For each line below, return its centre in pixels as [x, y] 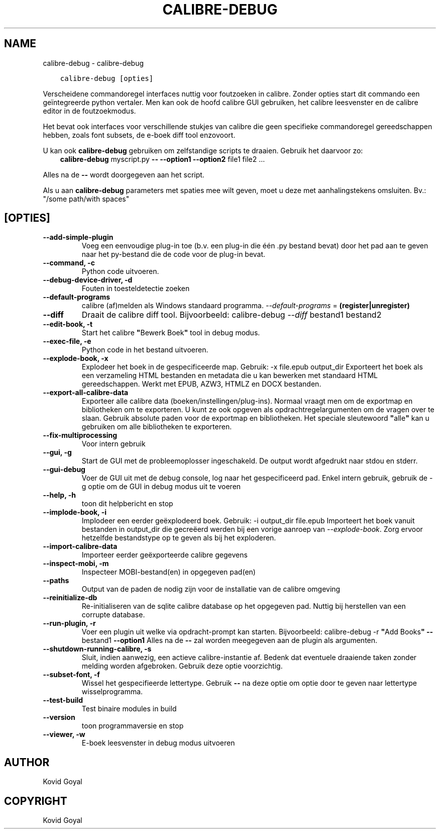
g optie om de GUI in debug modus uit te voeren [161, 487]
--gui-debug [64, 470]
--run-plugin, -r [69, 623]
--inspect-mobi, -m [76, 564]
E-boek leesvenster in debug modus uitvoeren [158, 743]
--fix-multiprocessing [80, 435]
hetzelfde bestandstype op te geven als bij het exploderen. [179, 538]
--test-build [63, 700]
